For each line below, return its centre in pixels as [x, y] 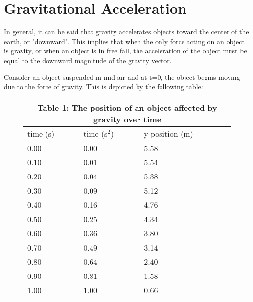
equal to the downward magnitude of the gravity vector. [88, 60]
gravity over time [127, 119]
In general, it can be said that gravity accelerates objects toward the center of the [126, 32]
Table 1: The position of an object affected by [127, 107]
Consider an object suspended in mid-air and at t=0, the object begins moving [122, 77]
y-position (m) [169, 133]
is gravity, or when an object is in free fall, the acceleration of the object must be [126, 51]
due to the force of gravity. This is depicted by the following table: [103, 87]
